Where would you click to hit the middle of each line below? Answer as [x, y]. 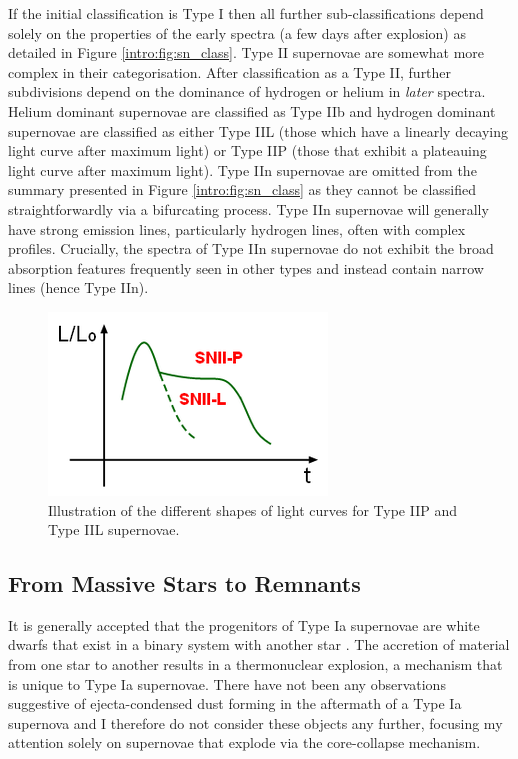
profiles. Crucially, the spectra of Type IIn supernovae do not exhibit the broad [251, 248]
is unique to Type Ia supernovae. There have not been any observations [227, 683]
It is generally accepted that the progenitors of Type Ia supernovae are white [244, 624]
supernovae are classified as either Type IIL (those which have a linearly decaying [258, 130]
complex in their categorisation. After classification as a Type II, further [230, 71]
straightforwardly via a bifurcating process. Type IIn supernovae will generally [248, 208]
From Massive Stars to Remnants [184, 583]
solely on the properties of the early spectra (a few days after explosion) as [237, 32]
